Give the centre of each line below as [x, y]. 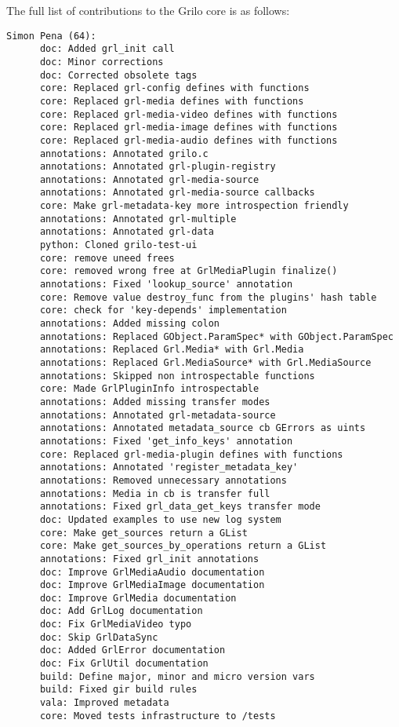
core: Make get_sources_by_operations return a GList [183, 546]
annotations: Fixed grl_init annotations [149, 559]
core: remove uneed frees [107, 258]
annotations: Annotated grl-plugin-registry [158, 167]
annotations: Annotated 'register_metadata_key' [169, 468]
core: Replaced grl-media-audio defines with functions [189, 140]
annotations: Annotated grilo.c [124, 153]
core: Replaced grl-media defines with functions [172, 101]
